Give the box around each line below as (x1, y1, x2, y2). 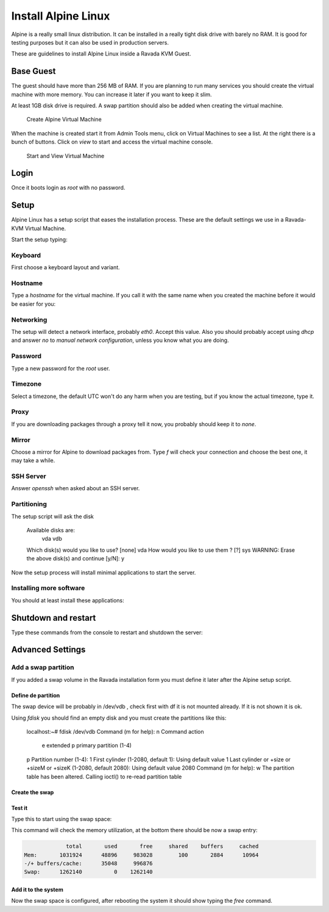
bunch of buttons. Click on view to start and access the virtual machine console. (11, 138, 213, 146)
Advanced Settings (11, 645, 86, 655)
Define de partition (11, 692, 60, 699)
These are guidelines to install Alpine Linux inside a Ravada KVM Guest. (11, 50, 191, 57)
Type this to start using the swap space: (11, 815, 112, 822)
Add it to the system (11, 886, 63, 894)
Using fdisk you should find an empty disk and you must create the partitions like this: (11, 714, 227, 722)
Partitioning (11, 500, 47, 508)
